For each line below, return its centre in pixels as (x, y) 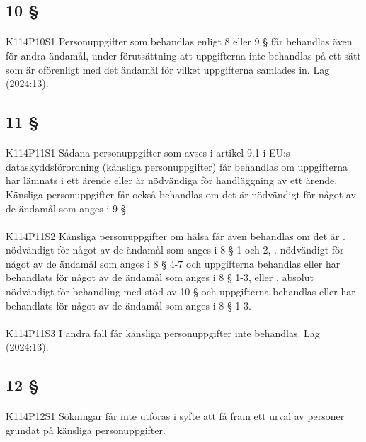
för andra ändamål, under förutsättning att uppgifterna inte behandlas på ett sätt (183, 55)
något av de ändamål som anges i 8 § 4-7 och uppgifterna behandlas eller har (173, 263)
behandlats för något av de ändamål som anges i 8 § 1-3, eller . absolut (160, 277)
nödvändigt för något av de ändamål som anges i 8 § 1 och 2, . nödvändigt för (175, 250)
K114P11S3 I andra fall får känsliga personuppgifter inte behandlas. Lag (163, 333)
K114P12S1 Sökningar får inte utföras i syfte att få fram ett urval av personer (175, 416)
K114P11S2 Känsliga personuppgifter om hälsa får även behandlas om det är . (176, 236)
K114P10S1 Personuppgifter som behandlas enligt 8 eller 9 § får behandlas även (179, 41)
